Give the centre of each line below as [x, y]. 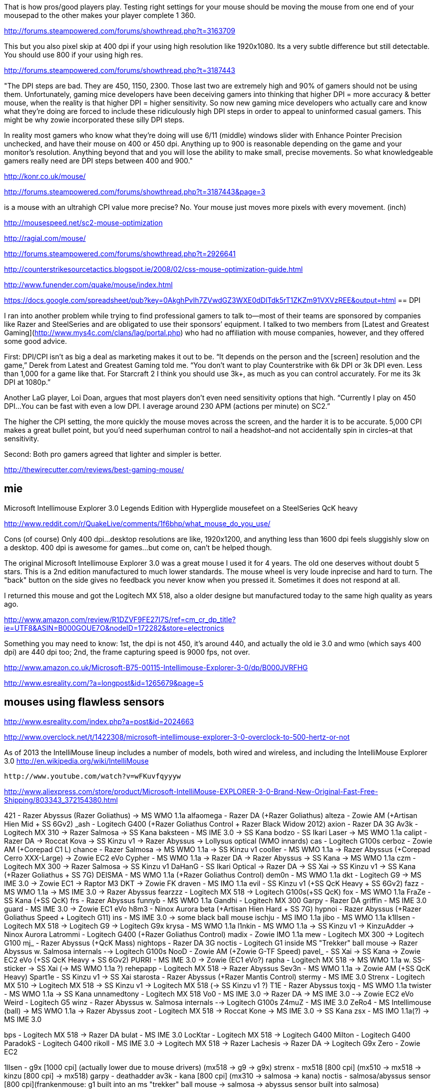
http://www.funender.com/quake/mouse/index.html [88, 285]
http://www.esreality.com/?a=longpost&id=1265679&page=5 [104, 683]
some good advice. [35, 341]
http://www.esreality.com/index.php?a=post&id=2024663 [99, 721]
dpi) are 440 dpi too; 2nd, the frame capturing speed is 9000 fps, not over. [127, 652]
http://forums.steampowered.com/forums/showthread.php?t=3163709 [120, 31]
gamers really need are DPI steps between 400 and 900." [99, 161]
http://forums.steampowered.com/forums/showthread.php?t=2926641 [120, 254]
